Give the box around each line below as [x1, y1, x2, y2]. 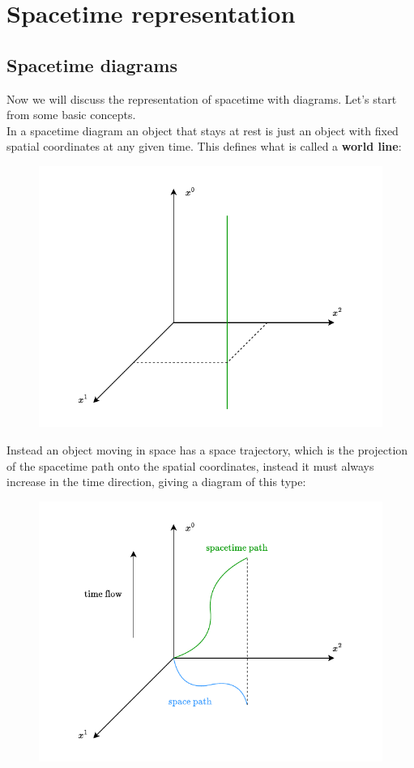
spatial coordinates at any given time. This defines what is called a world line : [6, 138, 402, 155]
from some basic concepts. [6, 106, 136, 123]
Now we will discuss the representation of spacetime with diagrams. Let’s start [6, 90, 397, 107]
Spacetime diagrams [6, 52, 177, 77]
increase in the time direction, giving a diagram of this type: [6, 473, 306, 490]
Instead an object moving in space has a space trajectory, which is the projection [6, 442, 408, 459]
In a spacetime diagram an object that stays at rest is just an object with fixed [6, 122, 399, 139]
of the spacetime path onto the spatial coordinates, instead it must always [6, 457, 374, 474]
